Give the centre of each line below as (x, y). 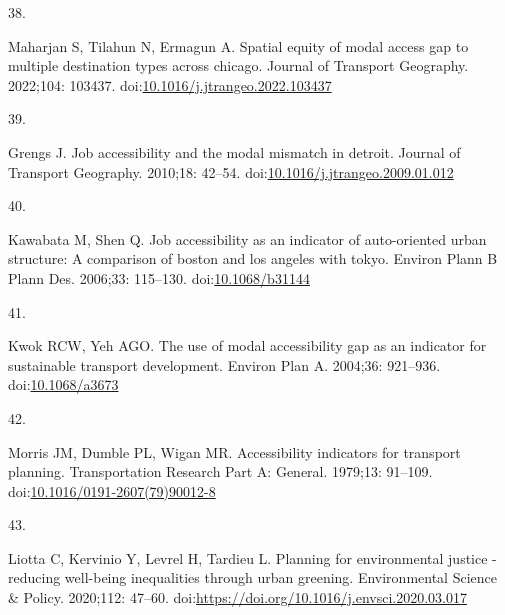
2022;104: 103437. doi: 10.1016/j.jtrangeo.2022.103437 (170, 84)
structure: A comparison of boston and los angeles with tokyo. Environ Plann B (253, 258)
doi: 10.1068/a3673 (63, 384)
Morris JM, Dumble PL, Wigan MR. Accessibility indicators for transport (234, 451)
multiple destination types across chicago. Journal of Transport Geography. (238, 65)
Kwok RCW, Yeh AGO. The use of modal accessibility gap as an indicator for (247, 345)
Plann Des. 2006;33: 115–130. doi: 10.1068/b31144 (159, 277)
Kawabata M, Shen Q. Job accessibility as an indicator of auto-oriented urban (247, 238)
